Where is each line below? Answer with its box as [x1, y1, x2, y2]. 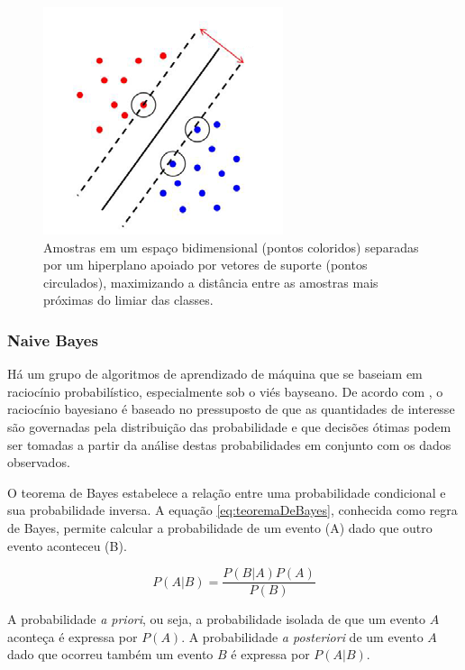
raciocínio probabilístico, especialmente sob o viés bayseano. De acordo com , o [7, 381, 443, 400]
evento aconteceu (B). [7, 536, 127, 555]
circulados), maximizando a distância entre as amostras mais [43, 272, 378, 291]
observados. [7, 453, 70, 472]
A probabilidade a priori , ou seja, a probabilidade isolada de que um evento [7, 610, 426, 629]
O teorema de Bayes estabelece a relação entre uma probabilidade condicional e [7, 482, 446, 501]
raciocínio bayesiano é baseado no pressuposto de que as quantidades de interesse [7, 399, 455, 418]
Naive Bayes [7, 328, 98, 351]
